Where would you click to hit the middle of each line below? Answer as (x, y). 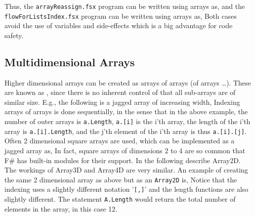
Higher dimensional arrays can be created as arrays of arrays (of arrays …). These (128, 82)
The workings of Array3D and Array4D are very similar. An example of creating (126, 170)
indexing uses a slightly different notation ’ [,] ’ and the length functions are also (127, 189)
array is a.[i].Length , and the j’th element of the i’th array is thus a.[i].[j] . (126, 131)
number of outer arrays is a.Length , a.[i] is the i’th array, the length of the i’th (127, 121)
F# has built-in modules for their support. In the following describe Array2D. (123, 160)
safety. (14, 35)
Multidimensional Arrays (70, 62)
